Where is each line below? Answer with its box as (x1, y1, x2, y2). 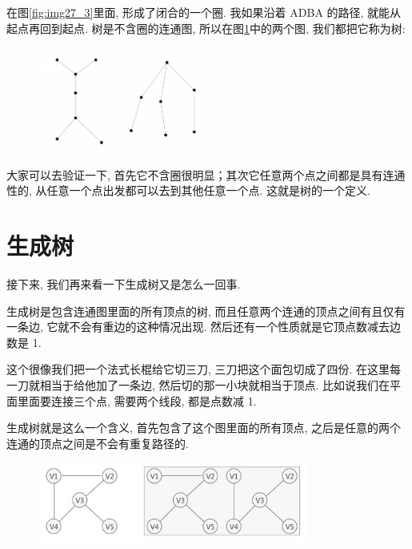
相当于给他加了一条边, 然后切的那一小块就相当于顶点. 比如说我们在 (39, 376, 390, 393)
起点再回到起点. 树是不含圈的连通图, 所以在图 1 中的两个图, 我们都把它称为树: (6, 19, 406, 36)
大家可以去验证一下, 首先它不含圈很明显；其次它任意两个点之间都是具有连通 (6, 166, 406, 183)
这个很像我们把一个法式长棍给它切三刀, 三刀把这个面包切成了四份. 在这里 (6, 361, 390, 377)
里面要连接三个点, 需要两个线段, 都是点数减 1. (17, 392, 257, 409)
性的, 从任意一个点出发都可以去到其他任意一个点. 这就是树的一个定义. (6, 182, 370, 199)
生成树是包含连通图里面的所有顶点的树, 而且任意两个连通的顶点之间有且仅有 (6, 302, 406, 319)
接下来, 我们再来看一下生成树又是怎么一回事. (6, 275, 241, 292)
